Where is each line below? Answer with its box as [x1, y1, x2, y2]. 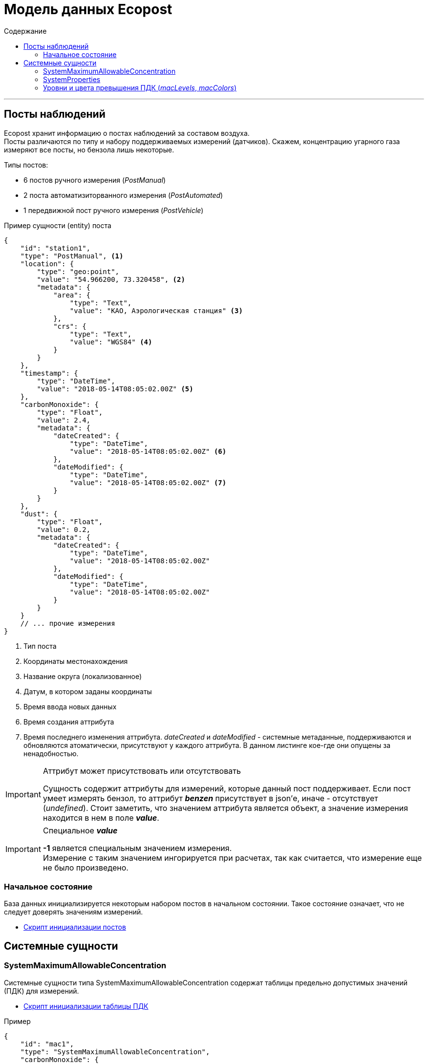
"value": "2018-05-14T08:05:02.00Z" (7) [69, 478, 227, 487]
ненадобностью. [23, 749, 79, 758]
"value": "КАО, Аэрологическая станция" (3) [69, 306, 243, 315]
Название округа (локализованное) [23, 672, 142, 681]
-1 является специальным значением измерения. [43, 843, 232, 853]
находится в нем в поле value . [43, 812, 159, 823]
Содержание [4, 26, 47, 35]
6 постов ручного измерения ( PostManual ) [23, 175, 166, 184]
